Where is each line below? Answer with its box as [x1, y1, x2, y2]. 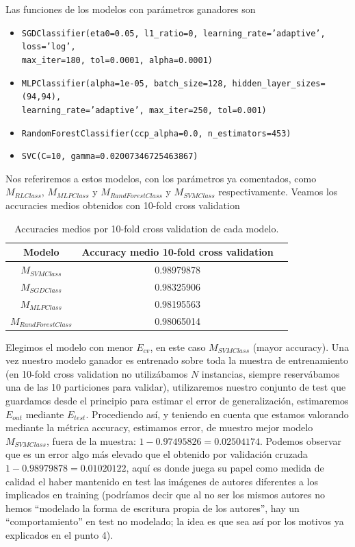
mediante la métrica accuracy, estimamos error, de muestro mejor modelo [5, 420, 313, 435]
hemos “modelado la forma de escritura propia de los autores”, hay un [5, 500, 300, 515]
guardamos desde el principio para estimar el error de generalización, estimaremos [5, 393, 349, 408]
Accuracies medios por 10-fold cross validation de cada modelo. [14, 221, 279, 235]
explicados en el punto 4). [5, 528, 114, 542]
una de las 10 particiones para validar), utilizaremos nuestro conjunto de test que [5, 380, 346, 394]
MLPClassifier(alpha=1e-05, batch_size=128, [21, 78, 228, 88]
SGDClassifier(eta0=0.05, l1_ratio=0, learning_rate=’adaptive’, [21, 28, 326, 38]
